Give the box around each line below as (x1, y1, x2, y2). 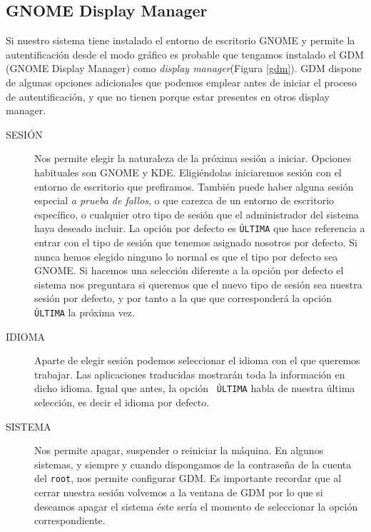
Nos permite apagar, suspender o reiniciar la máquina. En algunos (34, 443, 324, 458)
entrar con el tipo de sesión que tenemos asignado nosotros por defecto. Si (34, 234, 357, 249)
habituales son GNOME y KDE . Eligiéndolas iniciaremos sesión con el (34, 164, 342, 179)
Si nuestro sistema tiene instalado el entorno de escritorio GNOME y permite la (6, 33, 355, 48)
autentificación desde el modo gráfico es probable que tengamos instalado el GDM (6, 46, 364, 61)
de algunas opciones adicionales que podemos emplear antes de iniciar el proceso (6, 74, 357, 89)
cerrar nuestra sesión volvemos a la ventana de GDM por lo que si (34, 485, 323, 500)
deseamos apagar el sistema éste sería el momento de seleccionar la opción (34, 498, 358, 513)
